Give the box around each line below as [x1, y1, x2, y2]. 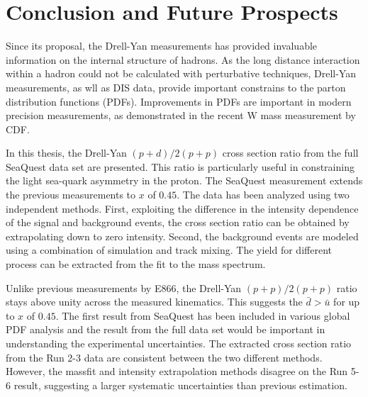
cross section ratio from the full [222, 145, 359, 160]
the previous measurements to [6, 187, 136, 202]
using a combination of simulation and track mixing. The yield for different [6, 242, 332, 257]
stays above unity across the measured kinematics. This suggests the [6, 294, 303, 309]
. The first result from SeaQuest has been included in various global [55, 308, 350, 323]
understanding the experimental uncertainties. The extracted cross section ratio [6, 336, 352, 350]
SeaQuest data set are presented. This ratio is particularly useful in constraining [6, 159, 355, 174]
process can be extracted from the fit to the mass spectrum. [6, 257, 266, 272]
